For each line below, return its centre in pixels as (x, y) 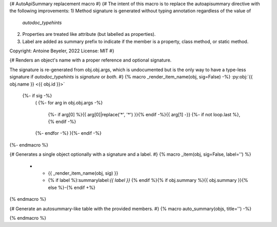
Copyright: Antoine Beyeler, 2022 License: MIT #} (62, 51)
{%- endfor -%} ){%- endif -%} (68, 133)
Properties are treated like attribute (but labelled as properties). (89, 34)
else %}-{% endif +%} (72, 188)
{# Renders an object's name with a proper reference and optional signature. (91, 60)
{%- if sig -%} (37, 95)
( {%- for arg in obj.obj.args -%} (69, 103)
